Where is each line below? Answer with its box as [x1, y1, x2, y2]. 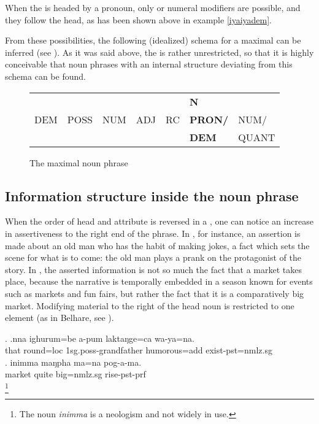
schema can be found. [5, 69, 86, 82]
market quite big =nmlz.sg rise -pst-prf [5, 368, 146, 380]
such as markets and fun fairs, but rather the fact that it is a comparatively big [5, 287, 304, 299]
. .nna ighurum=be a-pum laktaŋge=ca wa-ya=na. [5, 331, 194, 344]
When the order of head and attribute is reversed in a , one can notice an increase [5, 215, 313, 228]
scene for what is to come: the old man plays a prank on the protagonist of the [5, 251, 302, 264]
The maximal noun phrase [29, 156, 128, 169]
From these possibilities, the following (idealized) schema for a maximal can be [5, 34, 301, 47]
